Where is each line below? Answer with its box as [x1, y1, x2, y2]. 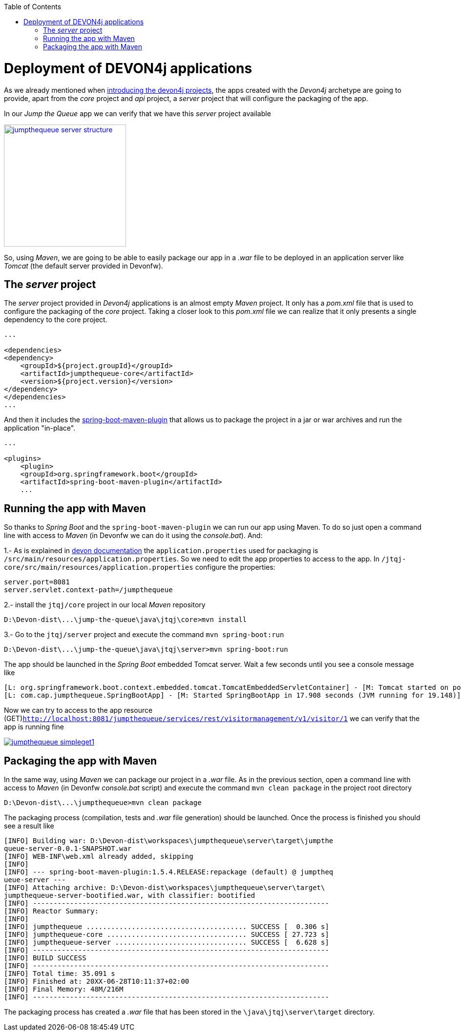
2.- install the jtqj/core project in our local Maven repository [4, 600, 206, 609]
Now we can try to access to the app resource [4, 706, 153, 715]
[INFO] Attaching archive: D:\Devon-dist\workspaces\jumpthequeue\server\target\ [4, 884, 325, 892]
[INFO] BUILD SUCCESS [4, 954, 86, 962]
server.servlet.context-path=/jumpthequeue [4, 586, 173, 594]
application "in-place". [4, 424, 76, 433]
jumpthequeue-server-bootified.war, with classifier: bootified [4, 891, 255, 900]
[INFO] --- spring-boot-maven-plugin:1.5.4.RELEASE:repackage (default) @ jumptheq [4, 868, 334, 876]
